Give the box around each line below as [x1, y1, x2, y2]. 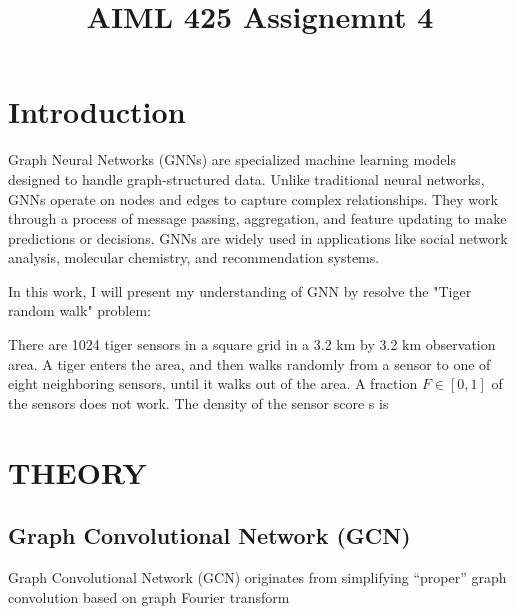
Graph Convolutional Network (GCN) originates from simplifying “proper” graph [8, 567, 507, 588]
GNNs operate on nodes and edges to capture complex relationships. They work [8, 188, 498, 209]
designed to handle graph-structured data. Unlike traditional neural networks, [8, 168, 485, 189]
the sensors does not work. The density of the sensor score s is [8, 392, 389, 413]
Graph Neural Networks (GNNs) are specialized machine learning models [8, 149, 456, 170]
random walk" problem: [8, 300, 151, 321]
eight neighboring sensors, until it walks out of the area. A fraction [8, 373, 418, 394]
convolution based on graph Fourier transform [8, 586, 290, 607]
